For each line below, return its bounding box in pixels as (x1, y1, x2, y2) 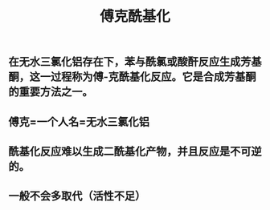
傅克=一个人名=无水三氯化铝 (8, 115, 150, 128)
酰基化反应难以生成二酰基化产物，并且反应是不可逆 (8, 144, 262, 158)
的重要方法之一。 (8, 85, 93, 99)
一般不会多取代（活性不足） (8, 189, 146, 203)
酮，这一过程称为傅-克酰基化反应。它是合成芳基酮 (8, 70, 256, 84)
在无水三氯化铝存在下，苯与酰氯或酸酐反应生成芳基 (8, 55, 262, 69)
